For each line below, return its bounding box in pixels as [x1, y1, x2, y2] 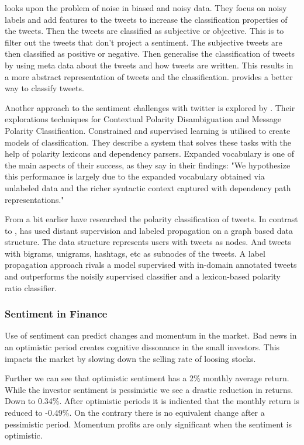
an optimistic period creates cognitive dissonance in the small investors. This [5, 341, 280, 353]
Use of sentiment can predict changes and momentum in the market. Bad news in [5, 329, 297, 341]
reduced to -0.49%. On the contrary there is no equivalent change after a [5, 406, 265, 419]
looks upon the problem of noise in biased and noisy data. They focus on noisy [5, 2, 287, 13]
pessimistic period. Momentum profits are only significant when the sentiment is [5, 418, 292, 430]
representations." [5, 193, 64, 205]
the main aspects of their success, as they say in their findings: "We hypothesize [5, 158, 291, 171]
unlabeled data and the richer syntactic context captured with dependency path [5, 181, 291, 194]
